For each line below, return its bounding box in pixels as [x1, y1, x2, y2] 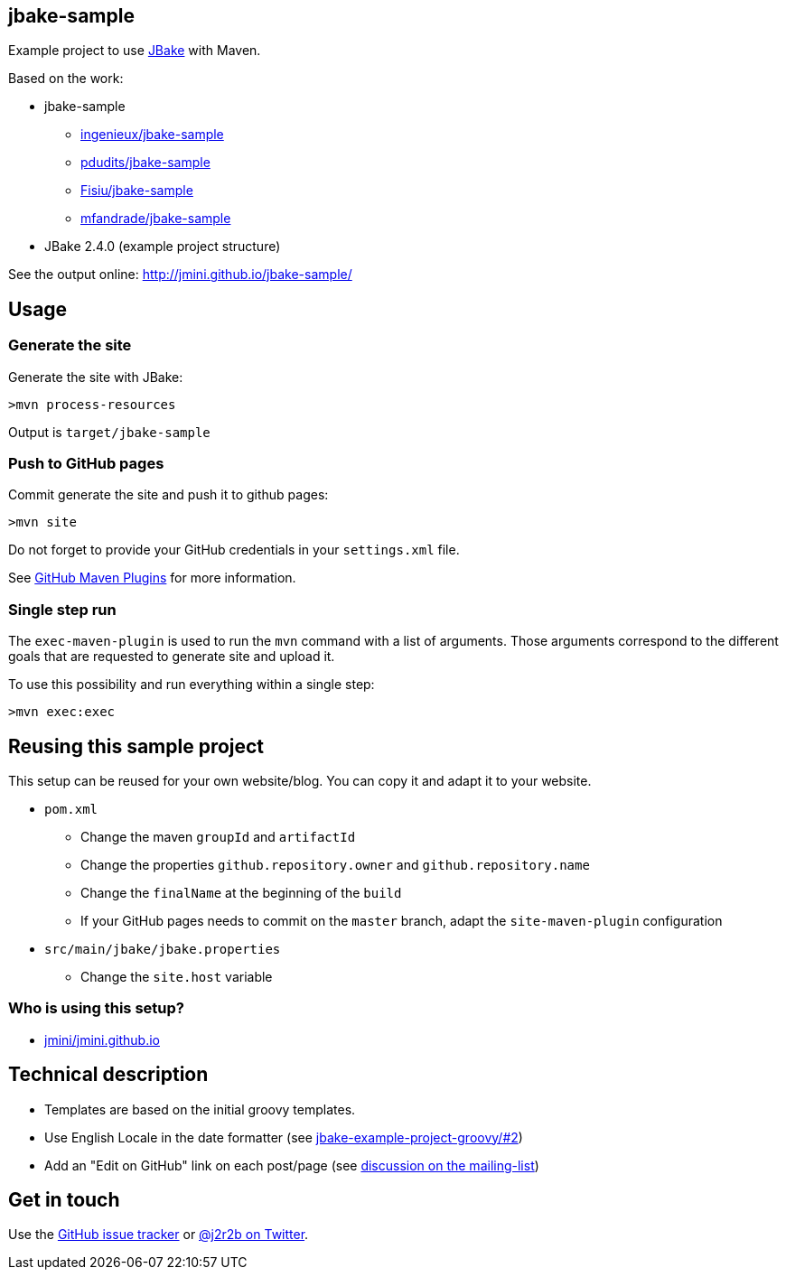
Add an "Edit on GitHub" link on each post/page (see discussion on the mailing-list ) [44, 1157, 539, 1173]
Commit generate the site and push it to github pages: [8, 487, 329, 503]
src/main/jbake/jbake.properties [44, 941, 281, 956]
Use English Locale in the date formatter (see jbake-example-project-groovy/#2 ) [44, 1129, 523, 1145]
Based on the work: [8, 70, 124, 87]
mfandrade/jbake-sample [80, 210, 231, 227]
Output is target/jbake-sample [8, 424, 211, 440]
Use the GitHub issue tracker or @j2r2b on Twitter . [8, 1226, 309, 1243]
